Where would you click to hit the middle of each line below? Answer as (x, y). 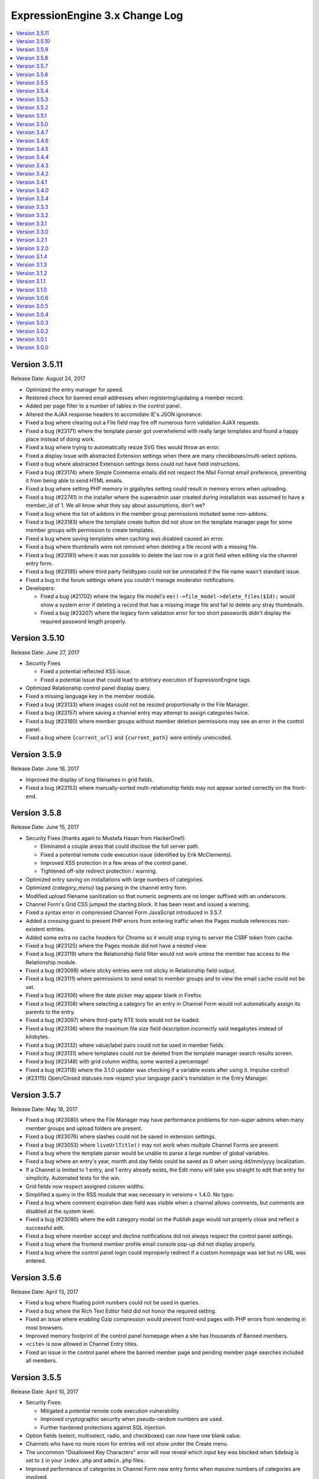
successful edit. (45, 1228)
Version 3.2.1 (32, 240)
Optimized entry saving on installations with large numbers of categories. (115, 879)
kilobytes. (38, 1037)
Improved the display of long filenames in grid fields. (89, 779)
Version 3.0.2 (32, 331)
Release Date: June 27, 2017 (45, 652)
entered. (36, 1261)
